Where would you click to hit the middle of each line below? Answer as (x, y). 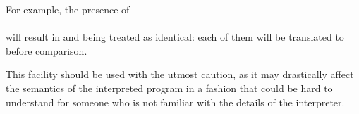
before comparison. (47, 50)
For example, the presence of (68, 9)
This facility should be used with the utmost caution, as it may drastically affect (180, 74)
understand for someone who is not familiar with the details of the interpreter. (175, 102)
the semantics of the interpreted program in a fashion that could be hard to (169, 88)
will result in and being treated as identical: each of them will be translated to (175, 37)
